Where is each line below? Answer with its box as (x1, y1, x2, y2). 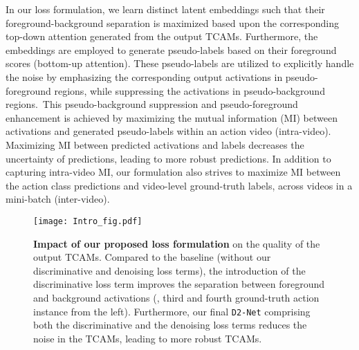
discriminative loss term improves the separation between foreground (33, 277, 324, 291)
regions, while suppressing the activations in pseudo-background (54, 83, 325, 98)
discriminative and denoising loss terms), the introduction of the (33, 263, 306, 277)
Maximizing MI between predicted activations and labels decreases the (6, 137, 304, 151)
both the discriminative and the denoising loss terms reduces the (33, 317, 307, 332)
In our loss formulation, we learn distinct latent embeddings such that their (6, 2, 325, 16)
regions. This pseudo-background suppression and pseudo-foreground (6, 97, 298, 111)
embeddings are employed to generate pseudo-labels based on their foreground (6, 42, 337, 57)
